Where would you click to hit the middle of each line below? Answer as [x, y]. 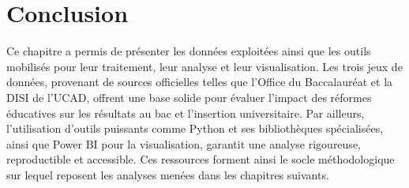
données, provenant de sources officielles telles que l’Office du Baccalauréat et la [200, 82]
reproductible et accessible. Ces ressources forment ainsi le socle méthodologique [201, 159]
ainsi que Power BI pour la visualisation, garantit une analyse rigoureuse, [184, 143]
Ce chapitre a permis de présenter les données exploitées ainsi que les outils [189, 51]
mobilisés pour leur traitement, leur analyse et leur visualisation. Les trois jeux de [204, 66]
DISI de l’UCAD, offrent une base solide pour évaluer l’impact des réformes [189, 97]
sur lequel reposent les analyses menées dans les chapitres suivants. [168, 174]
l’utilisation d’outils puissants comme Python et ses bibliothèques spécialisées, [195, 128]
